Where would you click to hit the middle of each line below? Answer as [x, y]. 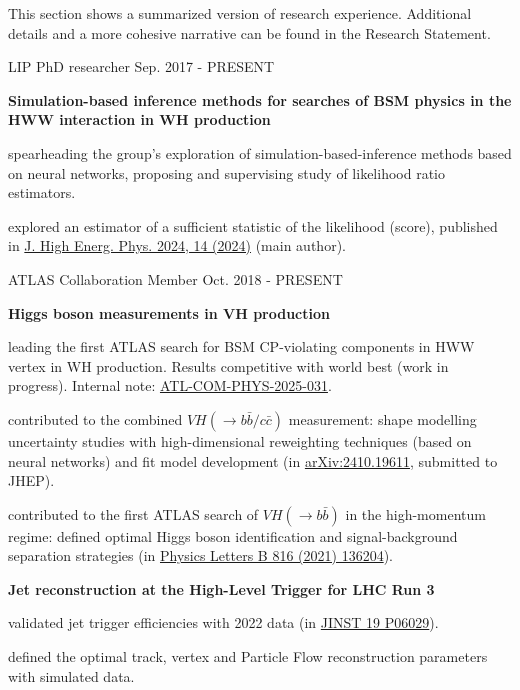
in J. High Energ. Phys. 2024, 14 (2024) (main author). [177, 245]
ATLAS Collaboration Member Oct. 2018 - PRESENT [175, 278]
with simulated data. [71, 675]
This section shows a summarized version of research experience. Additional [240, 13]
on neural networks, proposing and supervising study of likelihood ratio [226, 172]
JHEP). [31, 480]
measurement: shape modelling [382, 418]
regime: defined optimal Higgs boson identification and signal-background [233, 535]
